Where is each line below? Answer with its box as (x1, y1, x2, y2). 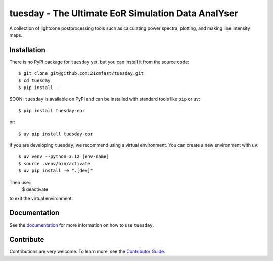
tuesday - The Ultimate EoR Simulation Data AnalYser (9, 8, 238, 19)
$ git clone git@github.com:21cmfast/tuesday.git (18, 71, 144, 76)
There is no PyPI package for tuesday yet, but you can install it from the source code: (9, 59, 189, 65)
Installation (9, 46, 45, 54)
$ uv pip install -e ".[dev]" (18, 168, 94, 174)
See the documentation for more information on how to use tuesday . (9, 222, 154, 228)
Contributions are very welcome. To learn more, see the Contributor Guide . (9, 248, 165, 255)
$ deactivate (22, 186, 48, 192)
